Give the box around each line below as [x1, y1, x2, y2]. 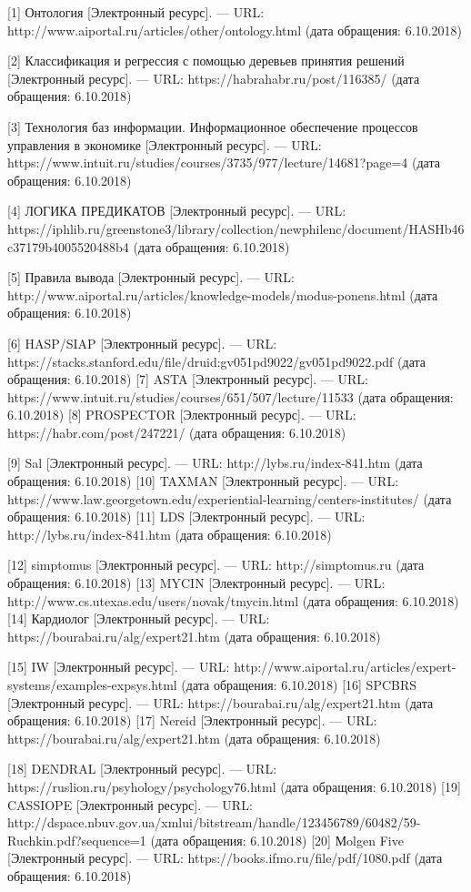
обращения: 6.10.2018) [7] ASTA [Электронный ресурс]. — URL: [7, 370, 368, 389]
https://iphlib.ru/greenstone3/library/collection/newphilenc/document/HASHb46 [7, 218, 465, 238]
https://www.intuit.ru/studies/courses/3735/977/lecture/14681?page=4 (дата [7, 153, 440, 172]
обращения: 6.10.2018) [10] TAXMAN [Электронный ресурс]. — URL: [7, 471, 399, 491]
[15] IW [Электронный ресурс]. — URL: [7, 657, 230, 676]
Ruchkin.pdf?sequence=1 [7, 830, 146, 849]
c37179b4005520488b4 [7, 237, 129, 256]
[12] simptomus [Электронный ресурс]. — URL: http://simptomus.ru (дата [7, 555, 425, 574]
